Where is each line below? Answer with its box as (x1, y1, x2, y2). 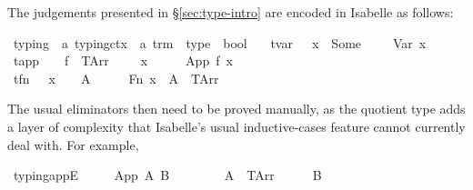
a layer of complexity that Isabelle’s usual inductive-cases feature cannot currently (7, 116, 466, 135)
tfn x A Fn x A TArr (13, 68, 219, 87)
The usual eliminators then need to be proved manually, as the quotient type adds (7, 99, 466, 118)
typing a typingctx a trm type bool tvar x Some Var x (13, 33, 427, 52)
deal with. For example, (7, 135, 139, 154)
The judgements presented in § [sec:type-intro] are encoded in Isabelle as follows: (7, 3, 454, 21)
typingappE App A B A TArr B (13, 165, 322, 185)
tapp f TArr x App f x (13, 51, 233, 70)
